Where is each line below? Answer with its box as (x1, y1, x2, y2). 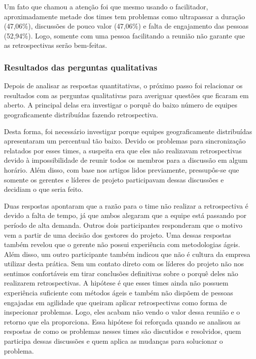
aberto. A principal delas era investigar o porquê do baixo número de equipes (4, 100, 237, 110)
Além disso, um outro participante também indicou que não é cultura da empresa (4, 249, 251, 259)
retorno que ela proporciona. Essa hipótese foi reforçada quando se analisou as (4, 316, 241, 326)
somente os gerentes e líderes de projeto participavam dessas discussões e (4, 174, 224, 184)
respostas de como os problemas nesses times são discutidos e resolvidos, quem (4, 326, 241, 336)
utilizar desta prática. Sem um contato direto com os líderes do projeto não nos (4, 258, 244, 269)
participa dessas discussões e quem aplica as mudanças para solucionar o (4, 336, 223, 346)
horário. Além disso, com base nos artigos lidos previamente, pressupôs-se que (4, 164, 239, 175)
